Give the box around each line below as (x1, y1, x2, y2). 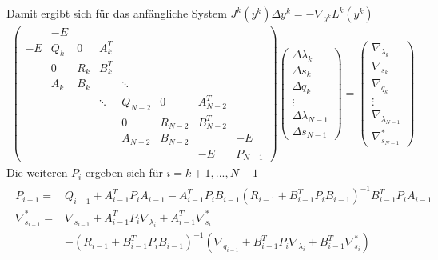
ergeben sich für (85, 164, 163, 181)
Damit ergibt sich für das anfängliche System (6, 5, 227, 21)
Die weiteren (6, 164, 68, 181)
